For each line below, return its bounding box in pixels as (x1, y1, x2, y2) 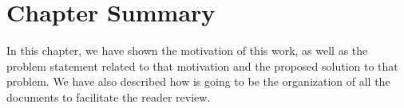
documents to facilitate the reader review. (6, 88, 211, 105)
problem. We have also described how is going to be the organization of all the (6, 73, 390, 90)
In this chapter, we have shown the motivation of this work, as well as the (6, 42, 368, 59)
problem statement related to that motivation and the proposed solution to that (6, 57, 398, 74)
